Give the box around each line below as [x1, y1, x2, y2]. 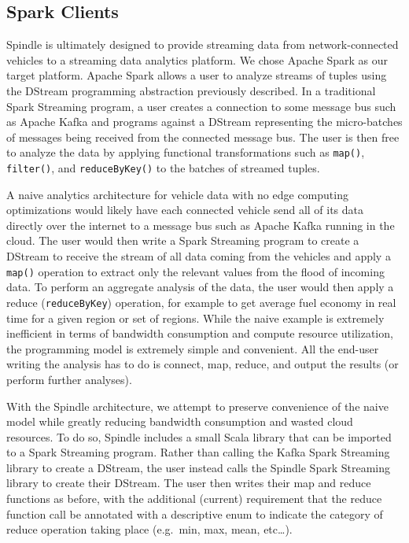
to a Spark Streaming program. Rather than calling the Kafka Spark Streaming [6, 444, 390, 460]
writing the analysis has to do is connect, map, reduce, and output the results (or [6, 356, 399, 372]
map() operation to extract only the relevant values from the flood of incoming [6, 263, 385, 279]
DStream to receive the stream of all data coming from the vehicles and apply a [6, 248, 391, 264]
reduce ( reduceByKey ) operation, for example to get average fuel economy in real [6, 294, 396, 310]
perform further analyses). [6, 371, 132, 387]
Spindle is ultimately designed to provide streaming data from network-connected [6, 36, 399, 53]
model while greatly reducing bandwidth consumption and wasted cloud [6, 413, 353, 430]
